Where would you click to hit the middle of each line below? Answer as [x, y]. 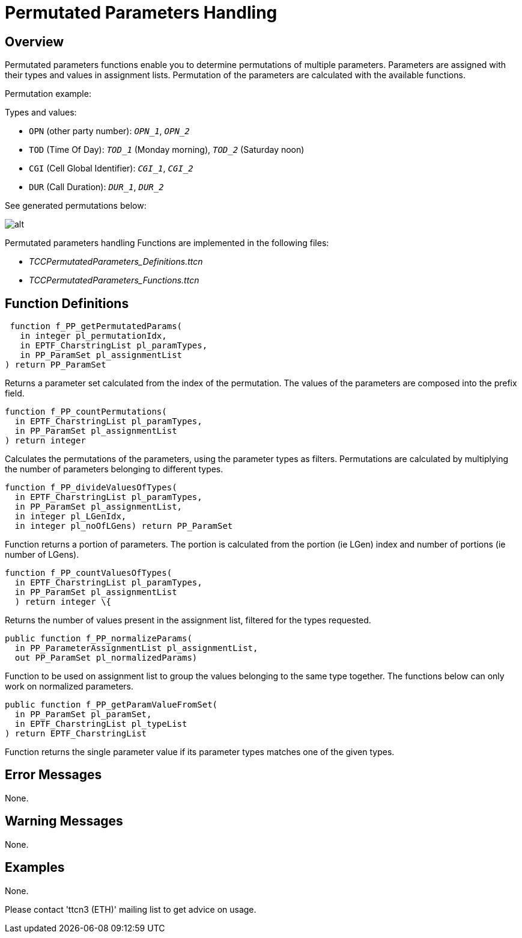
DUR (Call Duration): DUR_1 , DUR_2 [96, 187]
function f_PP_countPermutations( [86, 412]
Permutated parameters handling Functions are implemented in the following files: [167, 243]
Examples [35, 868]
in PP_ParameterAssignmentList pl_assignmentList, [136, 648]
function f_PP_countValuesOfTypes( [89, 573]
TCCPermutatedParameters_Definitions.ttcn [116, 262]
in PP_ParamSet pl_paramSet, [83, 714]
